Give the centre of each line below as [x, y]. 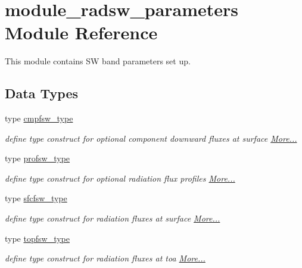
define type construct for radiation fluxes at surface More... [113, 218]
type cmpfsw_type [39, 118]
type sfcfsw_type [36, 198]
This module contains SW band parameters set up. [98, 61]
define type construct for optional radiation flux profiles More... [120, 178]
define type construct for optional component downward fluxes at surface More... [151, 138]
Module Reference [81, 32]
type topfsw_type [37, 238]
